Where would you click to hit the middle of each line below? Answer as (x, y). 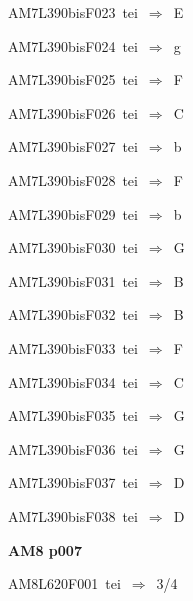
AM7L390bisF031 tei (73, 280)
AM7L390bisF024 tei (73, 45)
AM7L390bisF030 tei (73, 247)
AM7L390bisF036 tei (73, 448)
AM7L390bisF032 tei (73, 314)
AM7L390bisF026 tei (73, 112)
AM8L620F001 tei (64, 583)
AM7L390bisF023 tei (73, 12)
